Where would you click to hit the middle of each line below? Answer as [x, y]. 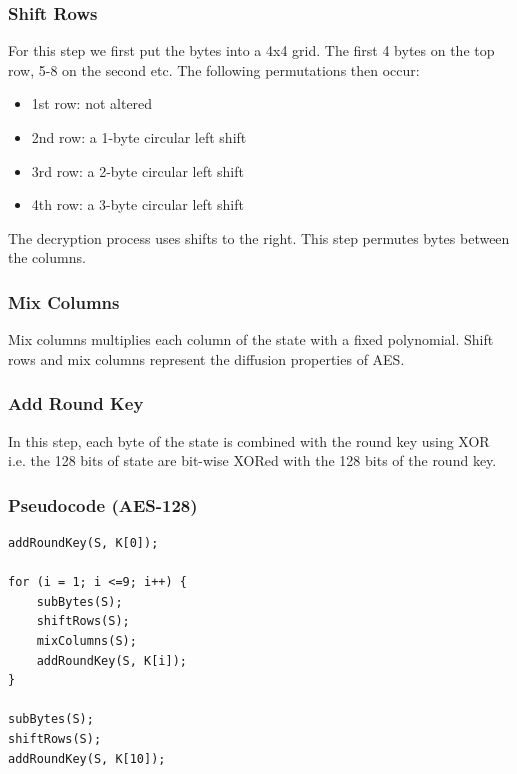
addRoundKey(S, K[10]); [87, 758]
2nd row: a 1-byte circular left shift [139, 137]
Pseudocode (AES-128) [103, 504]
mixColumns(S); [86, 640]
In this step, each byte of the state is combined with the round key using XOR [249, 440]
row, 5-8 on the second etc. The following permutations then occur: [214, 69]
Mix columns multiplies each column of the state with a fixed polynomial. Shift [251, 339]
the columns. [47, 257]
